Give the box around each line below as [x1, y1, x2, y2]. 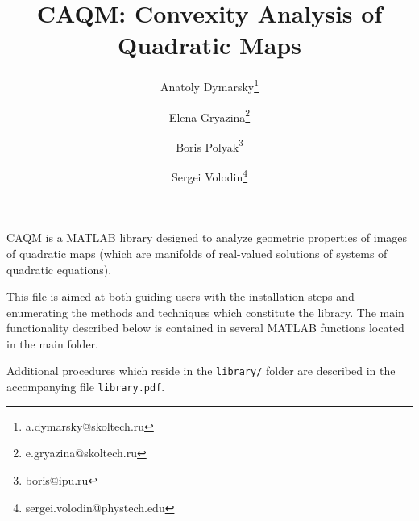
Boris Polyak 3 [176, 135, 243, 155]
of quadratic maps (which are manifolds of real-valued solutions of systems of [6, 244, 388, 261]
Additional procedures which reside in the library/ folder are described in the [6, 362, 396, 379]
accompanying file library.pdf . [6, 378, 165, 395]
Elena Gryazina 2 [168, 106, 251, 125]
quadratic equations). [6, 260, 112, 277]
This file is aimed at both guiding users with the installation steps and [6, 288, 355, 305]
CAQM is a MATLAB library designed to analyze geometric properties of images [6, 229, 408, 246]
